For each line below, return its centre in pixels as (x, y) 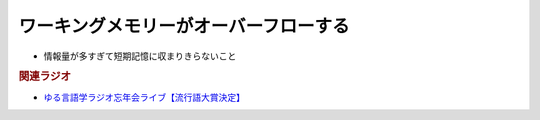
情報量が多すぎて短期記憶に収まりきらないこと (140, 56)
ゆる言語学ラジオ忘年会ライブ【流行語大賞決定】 (144, 97)
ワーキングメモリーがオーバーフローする (184, 26)
